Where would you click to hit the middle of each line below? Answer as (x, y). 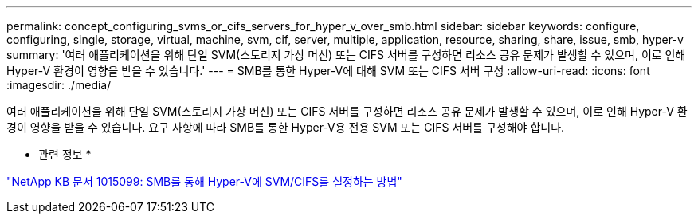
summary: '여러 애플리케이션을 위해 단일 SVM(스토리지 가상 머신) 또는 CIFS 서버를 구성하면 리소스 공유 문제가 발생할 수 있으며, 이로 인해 (346, 55)
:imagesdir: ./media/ (59, 85)
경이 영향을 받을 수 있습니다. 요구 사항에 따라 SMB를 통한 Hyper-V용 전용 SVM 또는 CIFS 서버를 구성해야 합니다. (286, 127)
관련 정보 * (65, 154)
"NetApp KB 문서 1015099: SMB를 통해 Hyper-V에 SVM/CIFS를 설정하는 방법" (204, 181)
